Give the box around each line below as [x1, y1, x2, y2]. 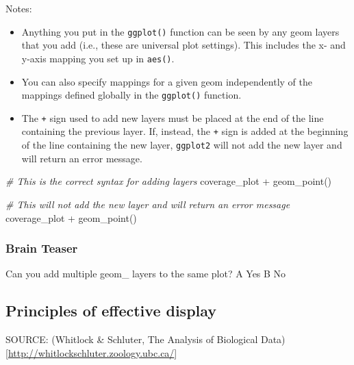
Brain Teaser [5, 240, 78, 257]
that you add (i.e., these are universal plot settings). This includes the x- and [21, 38, 346, 52]
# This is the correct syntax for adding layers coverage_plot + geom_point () [5, 174, 332, 188]
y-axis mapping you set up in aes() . [21, 51, 175, 65]
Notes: [5, 1, 32, 15]
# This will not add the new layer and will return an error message [5, 197, 290, 211]
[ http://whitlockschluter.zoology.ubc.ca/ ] [5, 345, 177, 360]
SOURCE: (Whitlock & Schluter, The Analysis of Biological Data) [5, 332, 286, 347]
